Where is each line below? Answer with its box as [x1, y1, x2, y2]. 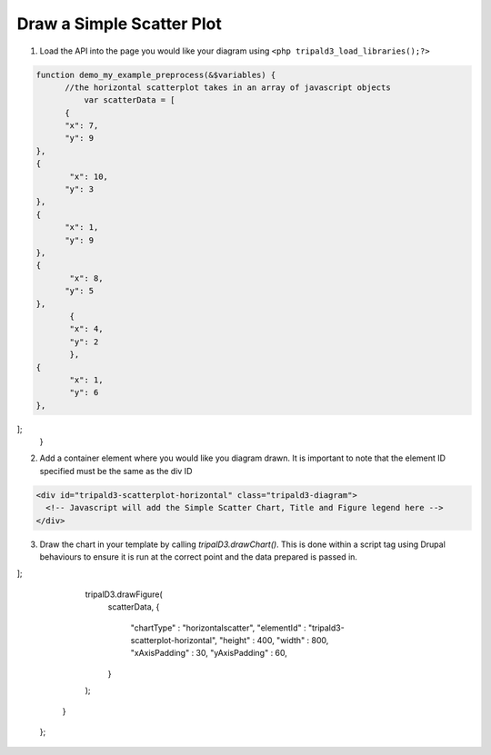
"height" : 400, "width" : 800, [219, 634, 329, 645]
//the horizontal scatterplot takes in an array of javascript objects [65, 82, 391, 93]
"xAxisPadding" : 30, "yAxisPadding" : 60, [130, 648, 288, 659]
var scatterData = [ [83, 95, 176, 105]
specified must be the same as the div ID [39, 465, 193, 476]
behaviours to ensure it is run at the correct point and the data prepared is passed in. [39, 551, 358, 562]
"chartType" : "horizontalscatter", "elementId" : [130, 622, 306, 633]
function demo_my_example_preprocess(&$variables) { [35, 69, 276, 80]
